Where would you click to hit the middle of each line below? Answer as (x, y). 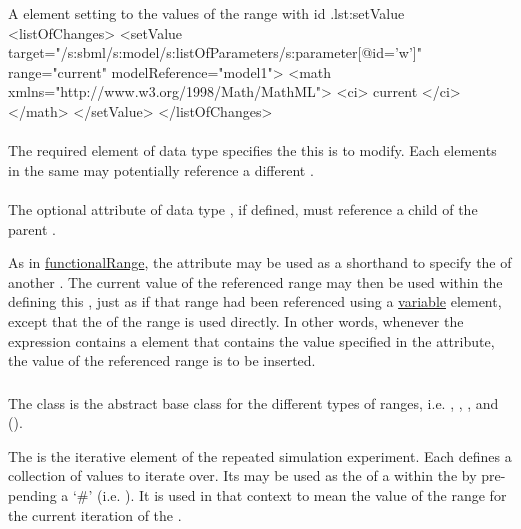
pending (32, 494)
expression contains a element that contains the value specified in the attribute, (251, 340)
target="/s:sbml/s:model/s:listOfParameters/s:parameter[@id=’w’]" (215, 52)
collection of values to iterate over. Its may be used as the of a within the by (242, 475)
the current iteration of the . (95, 514)
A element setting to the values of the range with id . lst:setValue (206, 13)
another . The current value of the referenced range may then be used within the (255, 281)
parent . (32, 228)
